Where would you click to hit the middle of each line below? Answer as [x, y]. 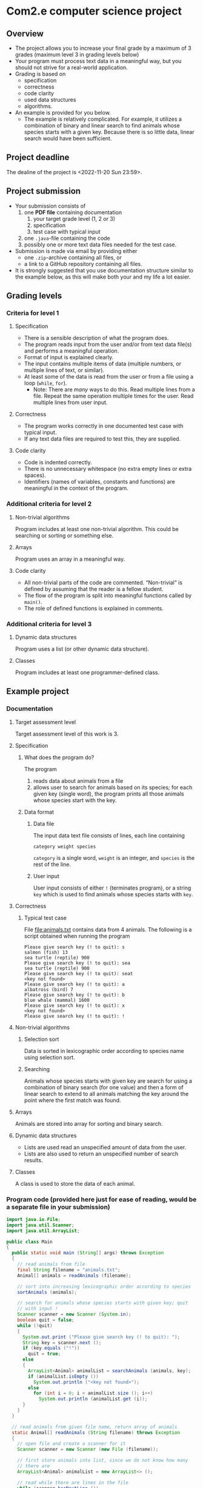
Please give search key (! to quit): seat [78, 973]
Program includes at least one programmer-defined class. [87, 672]
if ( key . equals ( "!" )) [51, 1348]
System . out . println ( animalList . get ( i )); [93, 1399]
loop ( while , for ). [45, 383]
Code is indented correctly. [58, 462]
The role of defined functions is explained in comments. [94, 608]
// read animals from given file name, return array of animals [95, 1427]
